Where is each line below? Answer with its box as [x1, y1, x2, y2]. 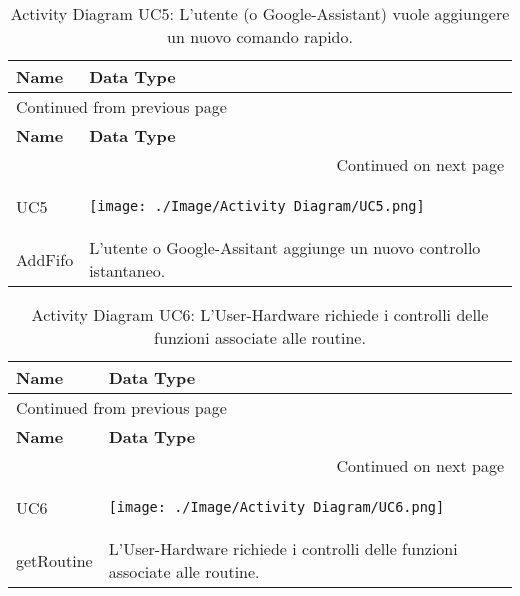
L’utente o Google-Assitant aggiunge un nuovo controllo [89, 236, 481, 259]
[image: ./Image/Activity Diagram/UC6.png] [108, 499, 445, 515]
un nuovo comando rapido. [167, 25, 353, 48]
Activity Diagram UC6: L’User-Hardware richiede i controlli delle [31, 303, 489, 326]
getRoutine [16, 548, 93, 572]
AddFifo [16, 247, 74, 271]
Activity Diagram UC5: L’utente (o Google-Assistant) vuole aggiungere [10, 2, 510, 25]
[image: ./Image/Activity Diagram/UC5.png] [89, 198, 425, 214]
